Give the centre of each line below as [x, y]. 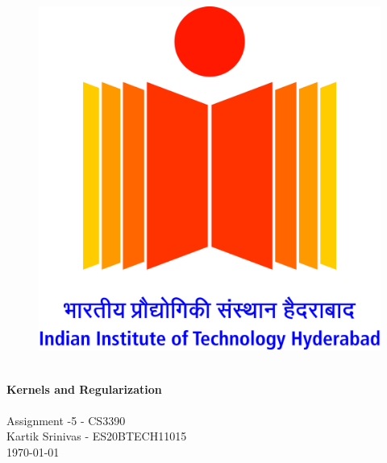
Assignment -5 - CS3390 [66, 420]
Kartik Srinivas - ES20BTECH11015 [97, 436]
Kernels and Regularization [84, 389]
